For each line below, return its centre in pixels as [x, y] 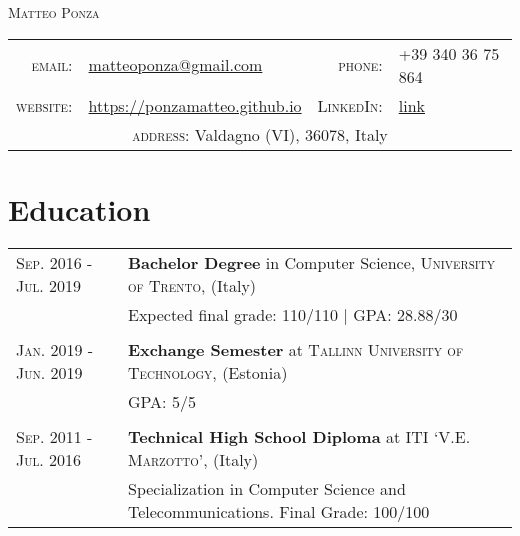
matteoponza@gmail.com [175, 65]
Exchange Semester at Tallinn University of [295, 349]
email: [52, 65]
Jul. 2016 [49, 459]
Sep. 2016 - [54, 262]
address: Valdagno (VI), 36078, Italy [260, 134]
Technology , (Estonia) [207, 372]
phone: [360, 65]
